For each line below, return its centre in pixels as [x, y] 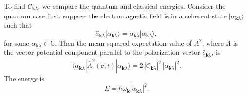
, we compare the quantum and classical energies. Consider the [132, 6]
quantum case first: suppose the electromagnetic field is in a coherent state [115, 15]
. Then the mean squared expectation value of [123, 42]
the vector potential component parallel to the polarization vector [102, 52]
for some [17, 42]
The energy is [24, 78]
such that [18, 25]
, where [213, 42]
